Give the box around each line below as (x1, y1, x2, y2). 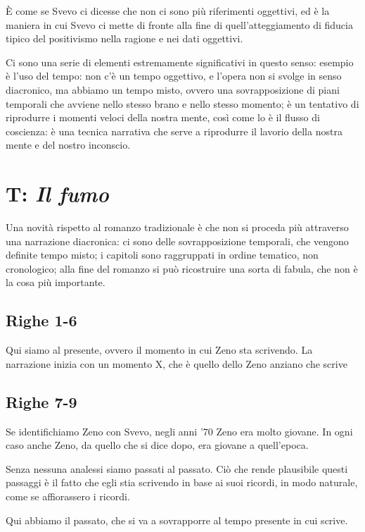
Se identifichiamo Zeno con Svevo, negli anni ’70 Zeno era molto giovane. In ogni (6, 423, 353, 438)
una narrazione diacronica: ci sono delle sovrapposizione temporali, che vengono (6, 233, 349, 248)
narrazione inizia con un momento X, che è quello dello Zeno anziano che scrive (6, 356, 347, 371)
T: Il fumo (6, 179, 109, 209)
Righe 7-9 (6, 390, 77, 412)
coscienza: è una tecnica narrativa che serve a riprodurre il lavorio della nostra (6, 123, 342, 138)
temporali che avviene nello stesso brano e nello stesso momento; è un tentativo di (6, 96, 359, 111)
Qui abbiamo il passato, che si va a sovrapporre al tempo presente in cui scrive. (6, 512, 348, 527)
